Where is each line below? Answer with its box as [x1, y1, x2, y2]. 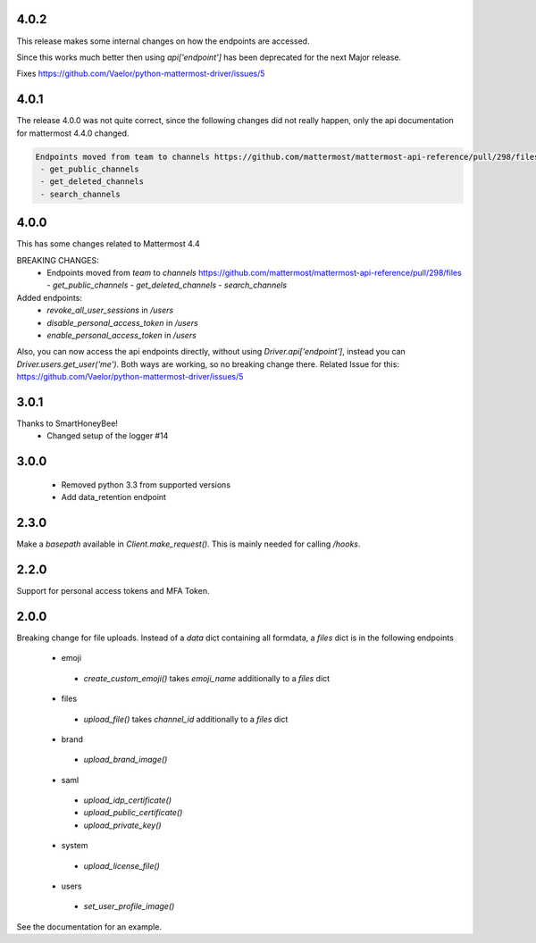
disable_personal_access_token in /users [46, 317, 198, 328]
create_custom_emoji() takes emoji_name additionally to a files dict [83, 672, 331, 683]
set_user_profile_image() [83, 901, 175, 912]
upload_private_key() [83, 820, 162, 830]
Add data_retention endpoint [61, 492, 167, 503]
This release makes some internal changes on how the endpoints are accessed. [16, 36, 310, 46]
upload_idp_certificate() [83, 795, 172, 805]
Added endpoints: [16, 292, 82, 303]
